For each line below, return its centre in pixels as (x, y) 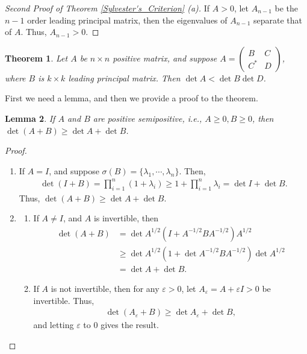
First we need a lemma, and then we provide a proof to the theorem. (132, 98)
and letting (54, 325)
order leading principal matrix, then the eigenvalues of (127, 20)
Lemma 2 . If (30, 118)
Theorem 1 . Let (36, 58)
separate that (278, 20)
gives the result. (130, 325)
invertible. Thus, (64, 300)
